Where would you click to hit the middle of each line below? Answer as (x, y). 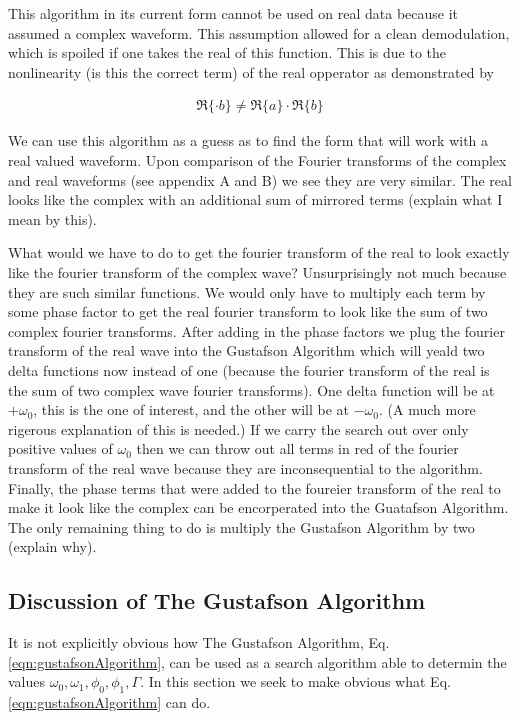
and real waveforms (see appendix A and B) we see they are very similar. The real (260, 179)
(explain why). (52, 546)
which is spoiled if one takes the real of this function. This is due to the (227, 52)
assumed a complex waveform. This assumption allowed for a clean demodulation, (259, 32)
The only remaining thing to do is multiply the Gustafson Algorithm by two (241, 526)
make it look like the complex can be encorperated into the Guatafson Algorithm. (258, 507)
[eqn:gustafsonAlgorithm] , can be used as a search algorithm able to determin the (257, 661)
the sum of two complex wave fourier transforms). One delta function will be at (251, 389)
